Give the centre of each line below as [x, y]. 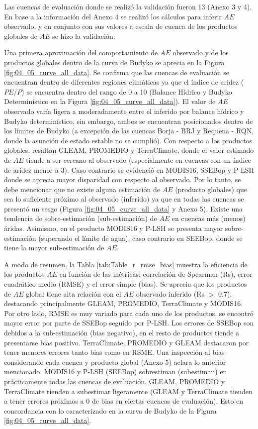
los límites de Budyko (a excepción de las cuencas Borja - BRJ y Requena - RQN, [129, 131]
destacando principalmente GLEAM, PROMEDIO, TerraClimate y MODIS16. [124, 303]
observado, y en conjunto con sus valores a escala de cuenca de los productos [121, 26]
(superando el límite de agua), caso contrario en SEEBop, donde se [140, 238]
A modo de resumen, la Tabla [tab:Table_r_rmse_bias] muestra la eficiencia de [126, 264]
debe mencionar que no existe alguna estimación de [82, 189]
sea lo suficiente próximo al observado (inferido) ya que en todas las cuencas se [124, 199]
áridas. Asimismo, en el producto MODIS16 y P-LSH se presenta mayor [114, 228]
